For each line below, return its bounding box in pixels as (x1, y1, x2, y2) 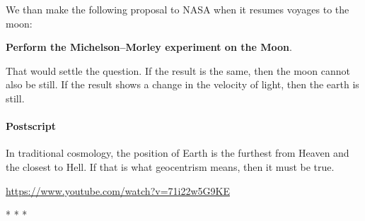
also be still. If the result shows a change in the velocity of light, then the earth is (6, 77, 359, 92)
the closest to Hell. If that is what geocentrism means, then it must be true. (6, 159, 335, 174)
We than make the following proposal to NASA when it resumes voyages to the (6, 2, 349, 16)
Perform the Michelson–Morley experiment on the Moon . (6, 40, 292, 54)
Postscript (6, 119, 57, 133)
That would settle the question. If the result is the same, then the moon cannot (6, 63, 350, 78)
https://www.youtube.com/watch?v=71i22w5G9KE (6, 183, 230, 198)
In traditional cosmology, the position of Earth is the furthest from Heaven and (6, 145, 349, 160)
